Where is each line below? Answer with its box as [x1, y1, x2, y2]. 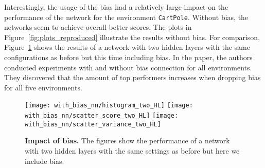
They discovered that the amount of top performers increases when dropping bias [4, 72, 261, 83]
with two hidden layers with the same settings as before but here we [25, 145, 240, 156]
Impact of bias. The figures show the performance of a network [25, 135, 230, 146]
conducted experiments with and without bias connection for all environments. [4, 62, 252, 72]
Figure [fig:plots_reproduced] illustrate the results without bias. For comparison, [4, 31, 260, 42]
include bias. [25, 155, 64, 166]
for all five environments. [4, 82, 82, 92]
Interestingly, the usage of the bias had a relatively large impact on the [4, 2, 228, 12]
